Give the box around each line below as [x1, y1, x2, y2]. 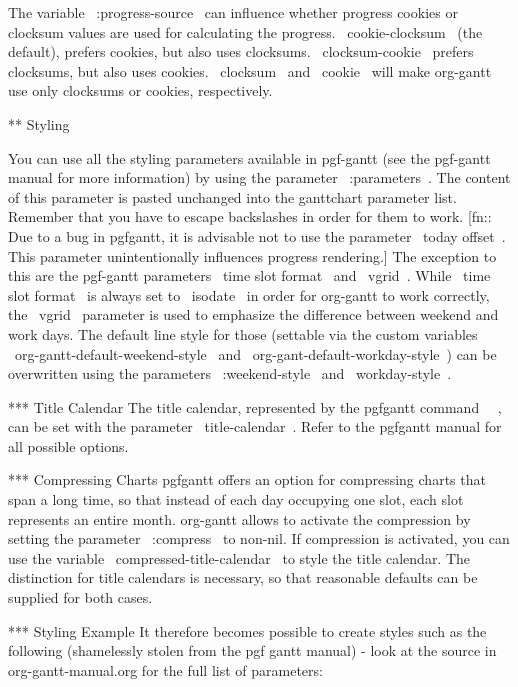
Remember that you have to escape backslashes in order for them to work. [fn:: [8, 206, 492, 227]
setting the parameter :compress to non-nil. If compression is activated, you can [8, 528, 510, 549]
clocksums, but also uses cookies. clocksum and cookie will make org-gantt [8, 60, 492, 81]
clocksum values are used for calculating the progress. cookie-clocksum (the [8, 21, 483, 42]
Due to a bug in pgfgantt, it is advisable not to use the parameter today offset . [8, 225, 506, 246]
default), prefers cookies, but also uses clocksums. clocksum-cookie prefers [8, 41, 474, 62]
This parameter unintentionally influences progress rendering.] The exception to [8, 245, 497, 266]
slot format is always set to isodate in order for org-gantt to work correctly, [8, 284, 490, 305]
